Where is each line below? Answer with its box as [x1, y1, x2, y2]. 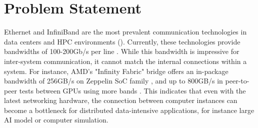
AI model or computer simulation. [4, 114, 108, 125]
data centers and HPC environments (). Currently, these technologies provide [4, 36, 240, 46]
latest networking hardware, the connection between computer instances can [4, 95, 237, 105]
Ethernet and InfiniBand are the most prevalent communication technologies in [4, 26, 247, 37]
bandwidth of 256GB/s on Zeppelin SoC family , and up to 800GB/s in [4, 75, 223, 86]
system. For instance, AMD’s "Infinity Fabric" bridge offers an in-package [4, 65, 228, 76]
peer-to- [225, 75, 249, 86]
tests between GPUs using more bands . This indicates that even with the [19, 85, 246, 95]
